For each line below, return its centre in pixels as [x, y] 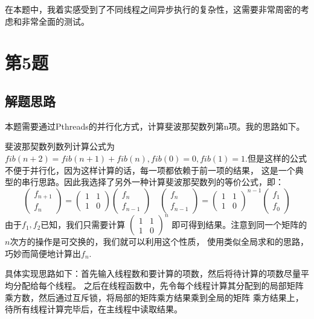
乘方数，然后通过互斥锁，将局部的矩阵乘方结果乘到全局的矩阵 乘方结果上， [154, 297]
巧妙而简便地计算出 [43, 253]
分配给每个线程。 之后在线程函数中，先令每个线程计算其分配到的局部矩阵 [158, 286]
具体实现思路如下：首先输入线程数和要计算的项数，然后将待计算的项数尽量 [153, 273]
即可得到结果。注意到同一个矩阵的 [239, 224]
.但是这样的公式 [276, 158]
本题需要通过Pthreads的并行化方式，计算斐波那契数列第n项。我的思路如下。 [155, 126]
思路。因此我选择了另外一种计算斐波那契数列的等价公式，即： [161, 182]
